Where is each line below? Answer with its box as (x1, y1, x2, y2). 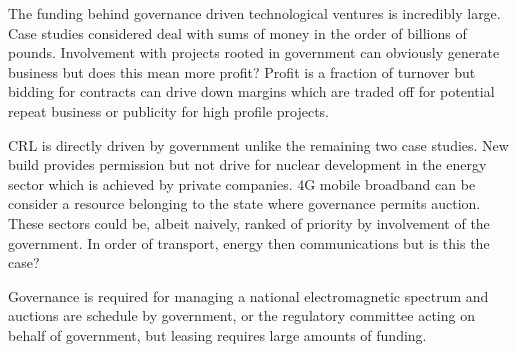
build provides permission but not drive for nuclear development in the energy (8, 154, 487, 175)
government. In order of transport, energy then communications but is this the (8, 232, 490, 253)
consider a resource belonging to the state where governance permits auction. (8, 193, 481, 214)
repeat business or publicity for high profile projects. (8, 100, 329, 121)
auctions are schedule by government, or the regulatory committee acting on (8, 305, 475, 326)
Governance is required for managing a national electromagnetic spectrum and (8, 285, 489, 306)
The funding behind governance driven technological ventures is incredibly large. (8, 3, 501, 23)
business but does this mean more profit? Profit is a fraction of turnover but (8, 61, 476, 82)
